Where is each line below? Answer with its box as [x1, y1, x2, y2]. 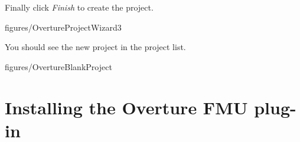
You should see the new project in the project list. [5, 41, 186, 53]
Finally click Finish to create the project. [5, 1, 154, 13]
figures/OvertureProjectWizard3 [5, 21, 122, 33]
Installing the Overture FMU [5, 95, 248, 119]
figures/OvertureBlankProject [5, 60, 112, 72]
